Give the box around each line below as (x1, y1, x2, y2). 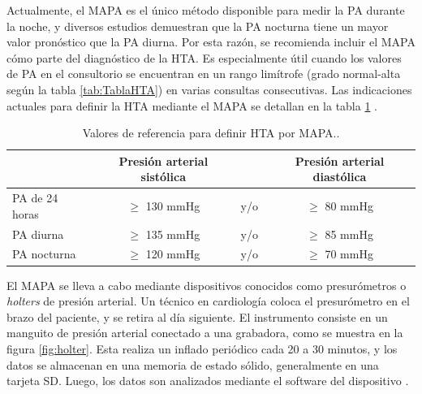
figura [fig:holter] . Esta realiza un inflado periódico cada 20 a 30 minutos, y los (6, 340, 398, 357)
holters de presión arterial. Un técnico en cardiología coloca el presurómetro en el (6, 292, 410, 310)
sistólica (140, 168, 186, 185)
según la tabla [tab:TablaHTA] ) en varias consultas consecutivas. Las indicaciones (6, 80, 412, 97)
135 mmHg (145, 225, 200, 242)
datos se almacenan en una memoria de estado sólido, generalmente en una (6, 356, 379, 373)
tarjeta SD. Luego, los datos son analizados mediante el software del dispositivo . (6, 372, 409, 389)
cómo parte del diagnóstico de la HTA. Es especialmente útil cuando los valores (6, 49, 402, 66)
